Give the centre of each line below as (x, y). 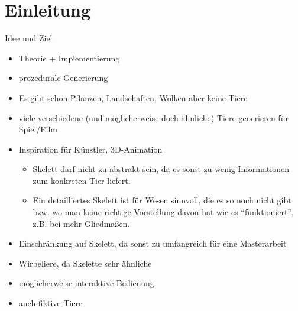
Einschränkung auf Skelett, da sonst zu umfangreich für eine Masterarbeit (153, 243)
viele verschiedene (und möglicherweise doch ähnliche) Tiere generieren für (153, 117)
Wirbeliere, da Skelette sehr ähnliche (85, 263)
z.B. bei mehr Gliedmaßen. (81, 223)
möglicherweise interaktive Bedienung (86, 283)
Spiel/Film (38, 129)
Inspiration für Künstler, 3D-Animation (90, 149)
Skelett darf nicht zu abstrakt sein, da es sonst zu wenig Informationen (161, 169)
